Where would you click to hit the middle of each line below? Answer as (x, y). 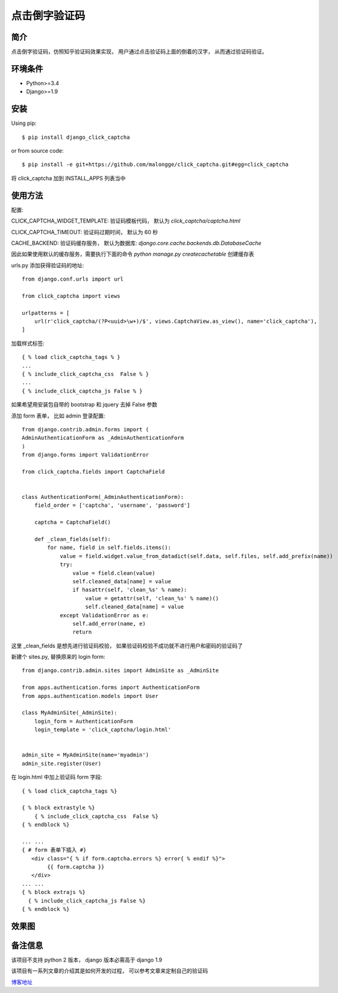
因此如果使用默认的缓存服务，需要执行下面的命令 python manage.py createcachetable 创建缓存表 (133, 254)
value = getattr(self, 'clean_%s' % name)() (152, 598)
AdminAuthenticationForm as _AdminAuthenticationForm (103, 438)
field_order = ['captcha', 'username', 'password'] (112, 506)
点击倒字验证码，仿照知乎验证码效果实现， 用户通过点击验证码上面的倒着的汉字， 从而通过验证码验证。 (139, 52)
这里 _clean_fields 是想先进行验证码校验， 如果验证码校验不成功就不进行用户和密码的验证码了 (127, 646)
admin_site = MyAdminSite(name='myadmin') (86, 755)
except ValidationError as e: (105, 615)
